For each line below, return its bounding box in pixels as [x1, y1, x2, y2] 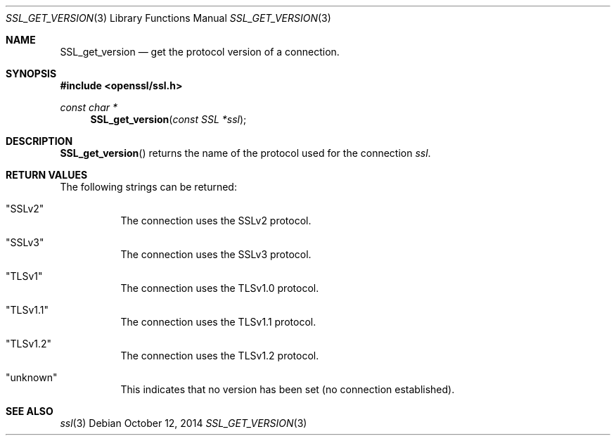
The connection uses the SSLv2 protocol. [120, 215, 312, 226]
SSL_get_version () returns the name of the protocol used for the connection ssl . [60, 147, 431, 159]
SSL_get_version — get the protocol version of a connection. [60, 46, 340, 58]
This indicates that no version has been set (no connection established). [120, 383, 455, 395]
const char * [60, 101, 118, 113]
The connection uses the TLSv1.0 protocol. [120, 282, 319, 294]
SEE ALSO [6, 405, 53, 417]
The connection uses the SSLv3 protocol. [120, 248, 312, 260]
